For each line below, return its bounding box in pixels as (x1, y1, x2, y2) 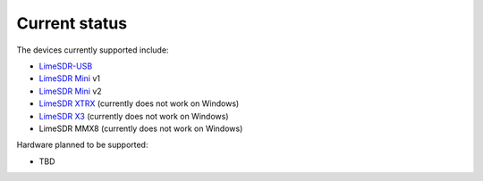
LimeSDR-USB (38, 61, 93, 71)
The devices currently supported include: (16, 45, 169, 55)
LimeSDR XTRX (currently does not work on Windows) (38, 98, 240, 109)
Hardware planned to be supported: (16, 139, 148, 151)
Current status (16, 13, 128, 33)
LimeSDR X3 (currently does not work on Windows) (38, 111, 229, 121)
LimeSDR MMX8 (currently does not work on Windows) (38, 123, 243, 134)
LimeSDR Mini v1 (38, 73, 100, 84)
